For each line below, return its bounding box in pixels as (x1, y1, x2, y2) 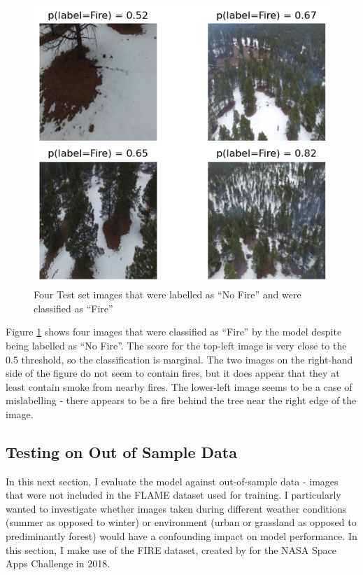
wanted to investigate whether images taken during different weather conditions (6, 501, 347, 515)
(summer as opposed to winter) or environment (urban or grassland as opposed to (6, 515, 357, 529)
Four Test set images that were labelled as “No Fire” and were (34, 287, 301, 302)
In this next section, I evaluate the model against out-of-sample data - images (6, 473, 339, 488)
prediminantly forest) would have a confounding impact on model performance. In (6, 529, 357, 543)
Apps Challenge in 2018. (6, 556, 111, 571)
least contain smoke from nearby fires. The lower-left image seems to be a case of (6, 379, 353, 394)
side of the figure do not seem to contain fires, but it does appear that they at (6, 366, 340, 380)
